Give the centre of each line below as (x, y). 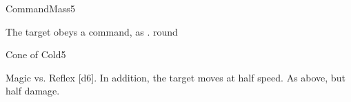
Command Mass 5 (40, 8)
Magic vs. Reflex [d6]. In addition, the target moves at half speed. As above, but (175, 77)
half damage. (33, 91)
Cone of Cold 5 (36, 54)
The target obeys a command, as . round (92, 31)
